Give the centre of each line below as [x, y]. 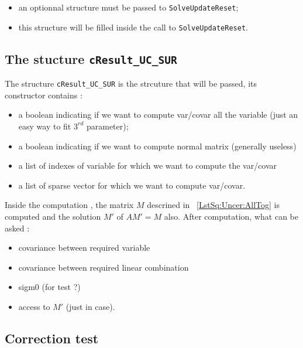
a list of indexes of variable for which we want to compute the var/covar [148, 166]
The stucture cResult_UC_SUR [91, 58]
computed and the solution [53, 216]
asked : [17, 228]
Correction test [52, 338]
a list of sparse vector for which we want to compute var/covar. [132, 185]
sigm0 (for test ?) [49, 287]
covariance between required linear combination [104, 267]
